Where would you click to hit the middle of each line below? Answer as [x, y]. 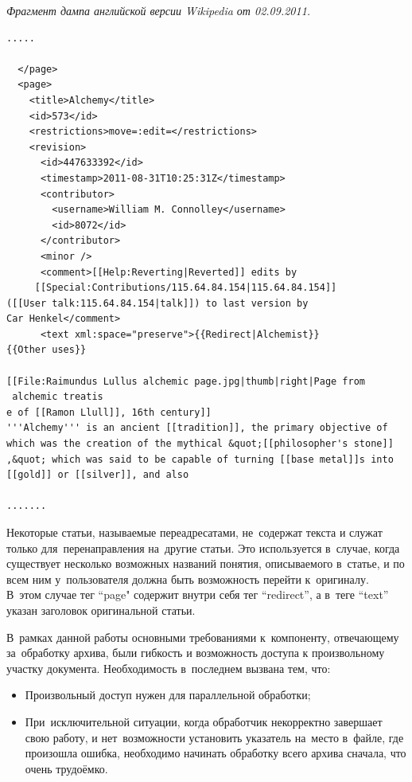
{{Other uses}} [47, 350]
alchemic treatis [58, 397]
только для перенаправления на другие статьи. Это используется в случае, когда [203, 547]
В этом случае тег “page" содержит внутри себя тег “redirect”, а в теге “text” [198, 594]
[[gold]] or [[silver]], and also [98, 475]
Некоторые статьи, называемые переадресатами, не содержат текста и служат [194, 532]
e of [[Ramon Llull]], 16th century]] [109, 412]
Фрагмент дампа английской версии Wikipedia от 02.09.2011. [159, 10]
